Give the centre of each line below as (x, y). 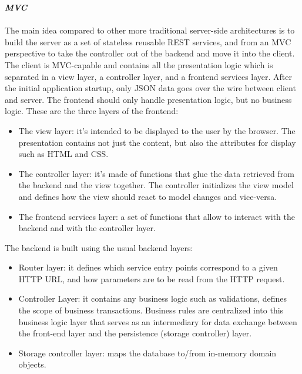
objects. (32, 364)
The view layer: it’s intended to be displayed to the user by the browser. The (157, 130)
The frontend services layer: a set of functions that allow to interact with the (157, 216)
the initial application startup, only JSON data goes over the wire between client (150, 88)
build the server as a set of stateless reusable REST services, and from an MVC (148, 41)
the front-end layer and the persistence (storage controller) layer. (135, 333)
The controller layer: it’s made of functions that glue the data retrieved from (156, 173)
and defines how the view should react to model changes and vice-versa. (148, 196)
